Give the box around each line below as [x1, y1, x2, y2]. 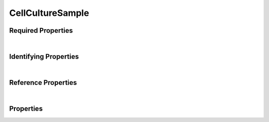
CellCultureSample [9, 7, 89, 18]
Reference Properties [9, 78, 77, 87]
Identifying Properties [9, 52, 79, 61]
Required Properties [9, 26, 73, 35]
